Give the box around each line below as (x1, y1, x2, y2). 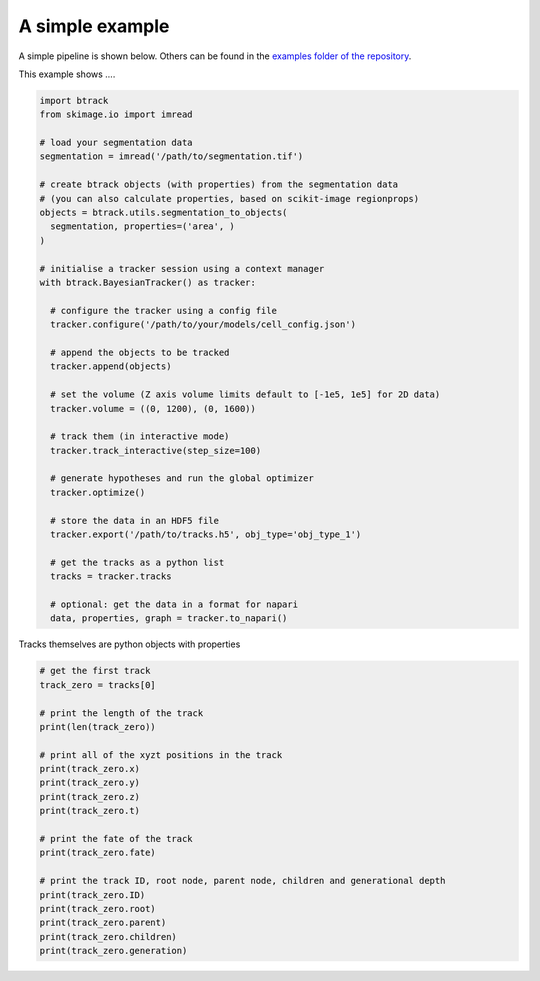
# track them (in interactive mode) (50, 431, 230, 442)
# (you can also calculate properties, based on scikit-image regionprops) (39, 193, 420, 204)
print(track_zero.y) (39, 777, 140, 789)
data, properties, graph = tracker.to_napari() (50, 613, 288, 624)
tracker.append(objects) (50, 361, 172, 372)
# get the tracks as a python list (50, 556, 225, 568)
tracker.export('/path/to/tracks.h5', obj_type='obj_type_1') (50, 529, 362, 540)
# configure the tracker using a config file (50, 305, 277, 316)
